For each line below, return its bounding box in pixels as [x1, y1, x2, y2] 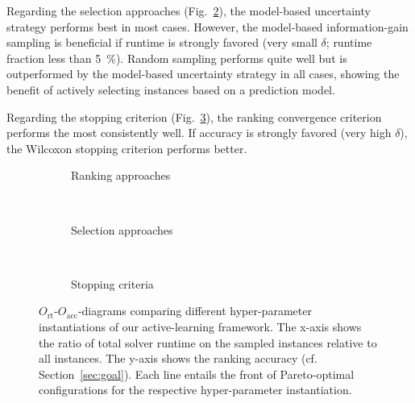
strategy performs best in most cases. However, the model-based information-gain [6, 18, 409, 35]
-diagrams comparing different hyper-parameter [77, 302, 312, 319]
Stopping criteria [71, 275, 154, 292]
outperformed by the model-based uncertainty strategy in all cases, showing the [6, 65, 400, 82]
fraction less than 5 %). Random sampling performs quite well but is [6, 49, 347, 66]
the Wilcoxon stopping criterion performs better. [6, 139, 247, 156]
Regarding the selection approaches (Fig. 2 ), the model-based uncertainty [6, 2, 371, 19]
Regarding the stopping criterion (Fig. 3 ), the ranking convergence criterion [6, 108, 382, 125]
